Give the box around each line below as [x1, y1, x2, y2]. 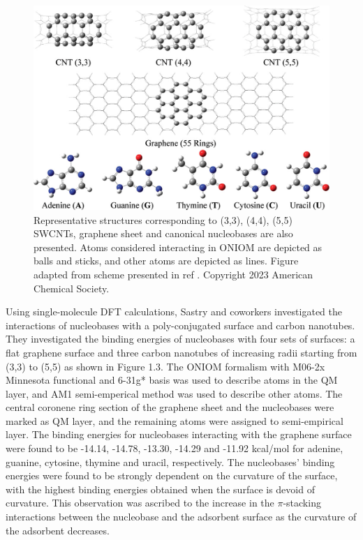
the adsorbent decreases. [6, 523, 110, 537]
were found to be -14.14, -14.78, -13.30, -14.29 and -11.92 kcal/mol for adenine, [6, 441, 343, 456]
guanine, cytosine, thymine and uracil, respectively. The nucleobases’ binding [6, 454, 335, 469]
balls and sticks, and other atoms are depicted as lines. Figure [34, 253, 299, 268]
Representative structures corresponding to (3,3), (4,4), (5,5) [34, 212, 292, 227]
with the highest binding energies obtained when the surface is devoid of [6, 481, 315, 496]
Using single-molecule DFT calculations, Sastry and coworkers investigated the [6, 304, 342, 319]
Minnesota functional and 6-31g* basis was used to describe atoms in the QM [6, 373, 338, 387]
